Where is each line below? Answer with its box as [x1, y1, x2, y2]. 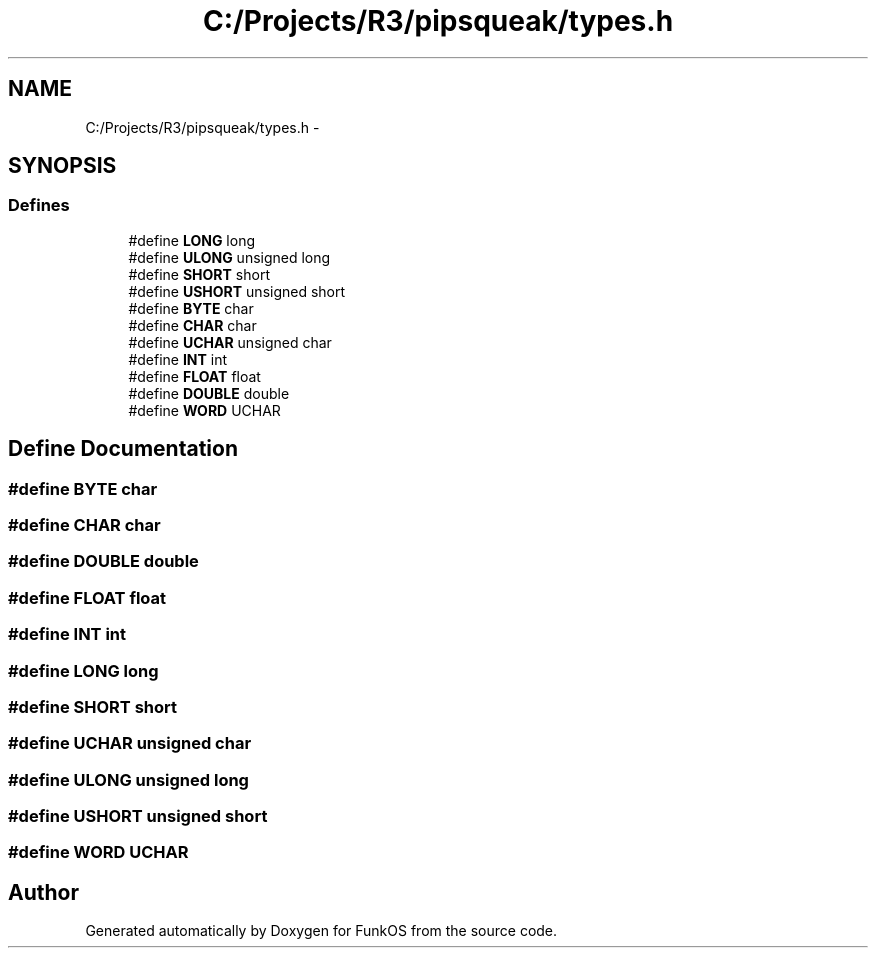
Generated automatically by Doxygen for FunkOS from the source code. [85, 922, 558, 940]
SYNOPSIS [8, 153, 117, 179]
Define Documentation [8, 436, 238, 462]
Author [8, 879, 79, 905]
